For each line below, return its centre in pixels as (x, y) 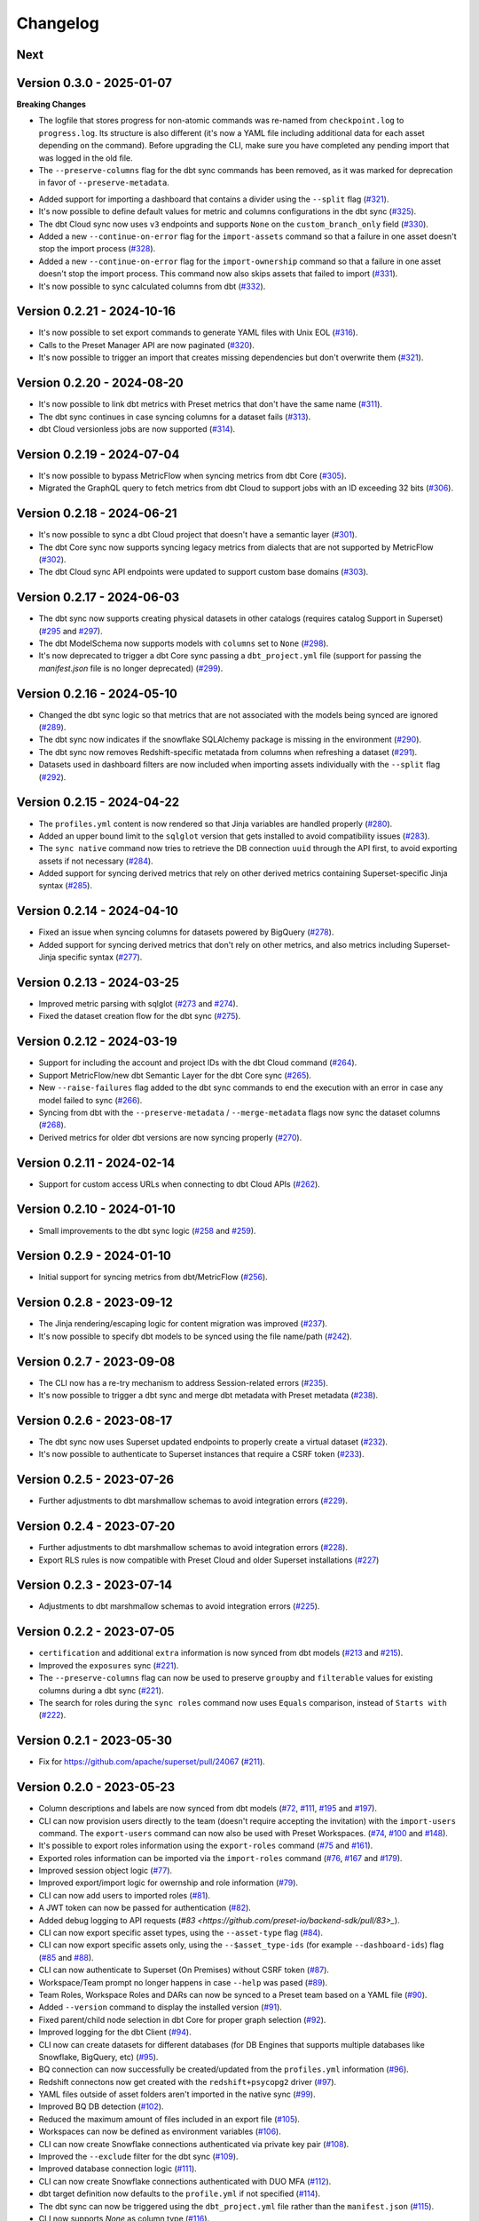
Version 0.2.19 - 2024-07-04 (98, 454)
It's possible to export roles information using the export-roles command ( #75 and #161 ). (206, 1846)
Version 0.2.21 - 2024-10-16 (96, 311)
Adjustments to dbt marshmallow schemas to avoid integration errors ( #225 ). (179, 1606)
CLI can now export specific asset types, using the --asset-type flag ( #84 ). (181, 1933)
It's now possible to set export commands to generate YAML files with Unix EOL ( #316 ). (198, 332)
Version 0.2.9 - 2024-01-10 (94, 1256)
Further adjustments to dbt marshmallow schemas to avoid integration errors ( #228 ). (193, 1548)
